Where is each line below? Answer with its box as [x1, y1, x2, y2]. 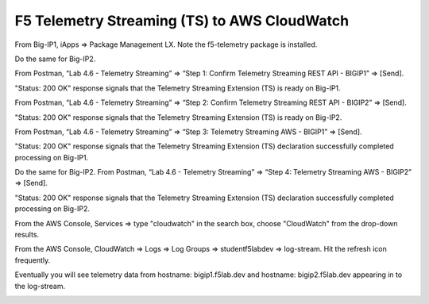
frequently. [14, 255, 51, 265]
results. [14, 230, 40, 240]
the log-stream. [14, 281, 66, 291]
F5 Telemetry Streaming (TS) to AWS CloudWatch [14, 12, 350, 29]
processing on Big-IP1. [14, 152, 89, 162]
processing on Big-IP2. [14, 204, 91, 214]
